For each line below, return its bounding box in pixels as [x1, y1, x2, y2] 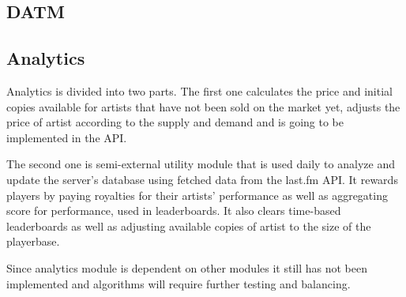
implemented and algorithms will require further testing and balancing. [6, 275, 351, 291]
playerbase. [6, 233, 60, 250]
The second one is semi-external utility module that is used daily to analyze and [6, 156, 395, 172]
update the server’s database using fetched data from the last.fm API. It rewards [6, 171, 398, 187]
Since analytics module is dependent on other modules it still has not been [6, 259, 367, 276]
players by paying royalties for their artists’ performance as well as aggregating [6, 186, 388, 203]
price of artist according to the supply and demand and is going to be [6, 114, 344, 130]
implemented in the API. [6, 129, 127, 145]
